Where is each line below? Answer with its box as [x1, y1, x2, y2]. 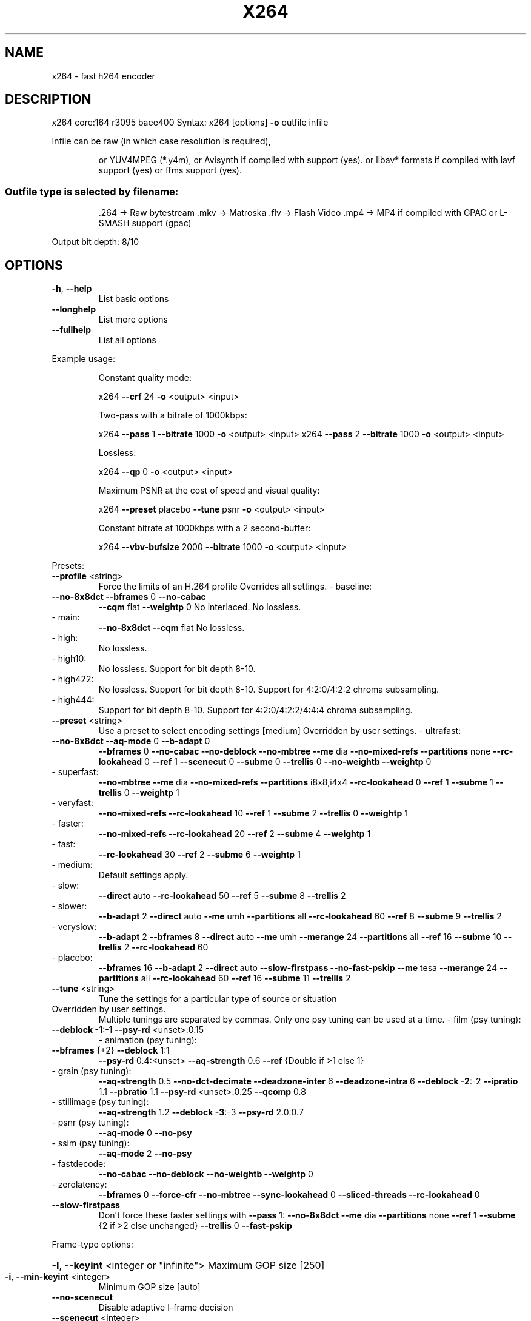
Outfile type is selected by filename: [5, 185, 179, 198]
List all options [98, 335, 156, 346]
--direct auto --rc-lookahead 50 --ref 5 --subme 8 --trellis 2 [98, 890, 346, 901]
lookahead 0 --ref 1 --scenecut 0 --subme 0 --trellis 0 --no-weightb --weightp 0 [98, 756, 432, 767]
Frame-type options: [52, 1239, 133, 1250]
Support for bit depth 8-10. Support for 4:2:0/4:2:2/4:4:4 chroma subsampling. [98, 705, 413, 716]
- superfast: [52, 767, 99, 778]
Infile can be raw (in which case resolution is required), [52, 136, 271, 147]
